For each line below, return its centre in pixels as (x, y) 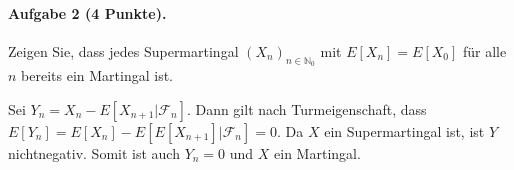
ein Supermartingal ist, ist (404, 130)
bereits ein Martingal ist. (97, 75)
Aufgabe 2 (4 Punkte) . (87, 12)
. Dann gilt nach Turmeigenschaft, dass (306, 108)
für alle (485, 50)
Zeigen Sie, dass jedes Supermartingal (123, 50)
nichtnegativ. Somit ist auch (94, 152)
